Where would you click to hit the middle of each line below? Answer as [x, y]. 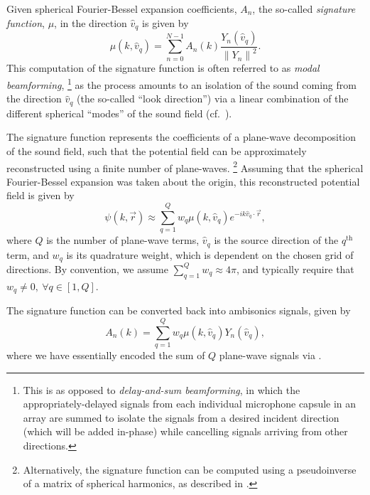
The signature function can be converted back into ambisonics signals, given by [179, 310]
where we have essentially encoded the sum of [106, 355]
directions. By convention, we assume [87, 268]
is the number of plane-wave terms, [123, 240]
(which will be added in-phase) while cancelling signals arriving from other [185, 431]
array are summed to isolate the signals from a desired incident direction [181, 417]
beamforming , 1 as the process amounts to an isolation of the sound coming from [181, 84]
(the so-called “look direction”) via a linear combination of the [213, 99]
